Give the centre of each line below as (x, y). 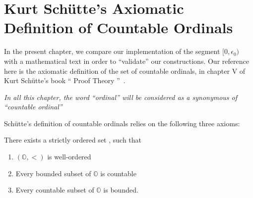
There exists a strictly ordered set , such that (73, 140)
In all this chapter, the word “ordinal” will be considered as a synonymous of (121, 97)
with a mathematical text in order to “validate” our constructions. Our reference (126, 61)
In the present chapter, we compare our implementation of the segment (112, 51)
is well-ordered (69, 157)
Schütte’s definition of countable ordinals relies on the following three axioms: (122, 123)
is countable (118, 173)
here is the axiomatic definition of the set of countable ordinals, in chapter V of (125, 71)
